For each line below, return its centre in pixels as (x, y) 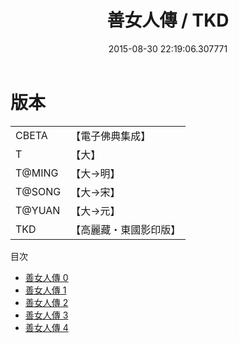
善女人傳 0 (46, 277)
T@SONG (38, 191)
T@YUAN (38, 210)
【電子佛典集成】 (111, 136)
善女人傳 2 (46, 302)
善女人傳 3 (46, 315)
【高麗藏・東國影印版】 (126, 229)
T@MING (37, 173)
